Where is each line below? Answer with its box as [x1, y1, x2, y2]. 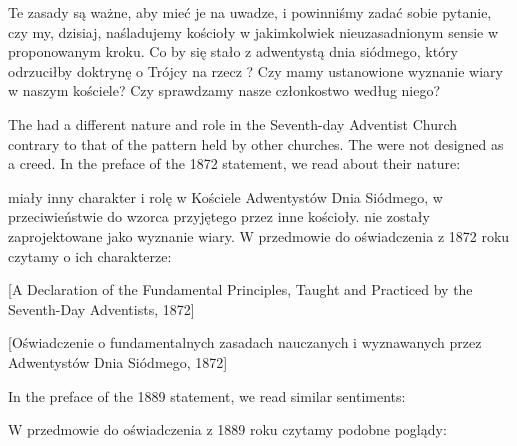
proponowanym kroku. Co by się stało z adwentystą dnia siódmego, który [8, 41, 459, 62]
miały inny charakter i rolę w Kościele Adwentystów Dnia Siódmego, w [8, 186, 443, 207]
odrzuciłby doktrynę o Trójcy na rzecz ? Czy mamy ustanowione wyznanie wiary [8, 60, 503, 81]
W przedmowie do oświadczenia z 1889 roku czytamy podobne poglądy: [8, 419, 447, 440]
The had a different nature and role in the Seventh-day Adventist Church [8, 113, 458, 134]
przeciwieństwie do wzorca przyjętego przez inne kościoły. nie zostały [8, 206, 430, 227]
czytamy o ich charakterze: [8, 245, 172, 266]
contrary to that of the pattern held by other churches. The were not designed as [8, 133, 504, 154]
